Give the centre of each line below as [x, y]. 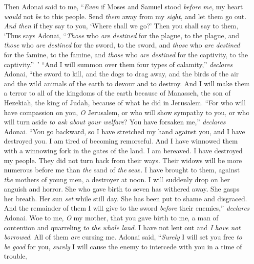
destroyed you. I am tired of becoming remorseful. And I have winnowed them [121, 141]
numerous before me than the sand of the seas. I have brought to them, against [122, 170]
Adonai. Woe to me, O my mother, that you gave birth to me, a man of [111, 218]
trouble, [16, 256]
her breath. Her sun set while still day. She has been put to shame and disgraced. [126, 198]
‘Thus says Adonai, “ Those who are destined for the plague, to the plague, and [122, 35]
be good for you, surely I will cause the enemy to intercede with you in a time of [123, 246]
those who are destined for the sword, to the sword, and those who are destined [122, 45]
